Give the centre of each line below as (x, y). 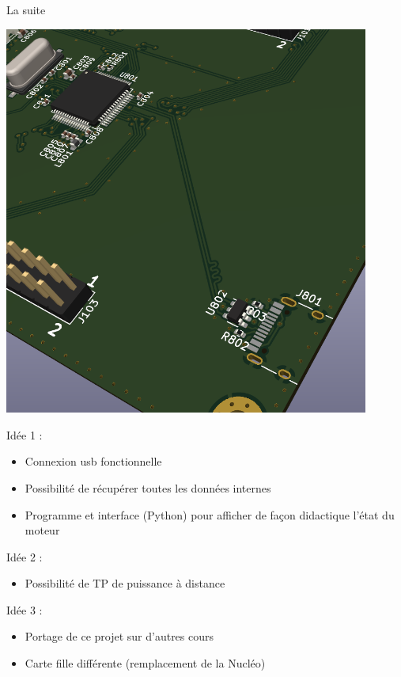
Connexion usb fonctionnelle (93, 461)
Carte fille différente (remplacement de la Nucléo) (145, 663)
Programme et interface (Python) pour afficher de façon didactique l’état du (210, 514)
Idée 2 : (25, 556)
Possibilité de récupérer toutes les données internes (148, 487)
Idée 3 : (25, 609)
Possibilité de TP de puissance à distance (125, 583)
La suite (26, 10)
